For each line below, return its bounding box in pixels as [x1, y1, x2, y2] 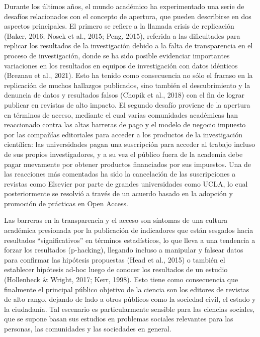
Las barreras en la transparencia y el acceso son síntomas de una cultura [4, 215, 228, 225]
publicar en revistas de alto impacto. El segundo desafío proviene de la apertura [4, 99, 250, 110]
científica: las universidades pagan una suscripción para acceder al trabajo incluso [4, 139, 255, 149]
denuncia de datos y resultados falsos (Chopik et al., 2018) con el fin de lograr [4, 90, 245, 100]
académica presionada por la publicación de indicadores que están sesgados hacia [4, 225, 253, 235]
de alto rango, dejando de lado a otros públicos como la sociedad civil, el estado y [4, 294, 256, 304]
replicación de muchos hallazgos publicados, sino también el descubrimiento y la [4, 79, 250, 90]
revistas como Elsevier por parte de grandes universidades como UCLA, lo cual [4, 178, 248, 189]
